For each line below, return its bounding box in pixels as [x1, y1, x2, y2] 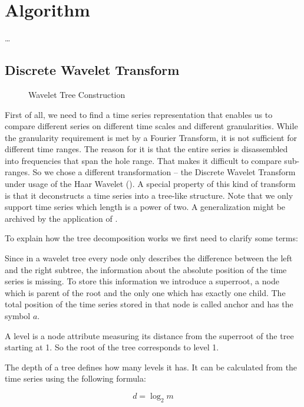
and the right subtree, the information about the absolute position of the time [5, 263, 287, 275]
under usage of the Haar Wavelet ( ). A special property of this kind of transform [5, 178, 296, 190]
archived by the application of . [5, 212, 118, 224]
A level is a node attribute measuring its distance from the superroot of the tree [5, 329, 294, 342]
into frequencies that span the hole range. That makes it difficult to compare [5, 154, 282, 166]
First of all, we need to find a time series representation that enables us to [5, 108, 273, 120]
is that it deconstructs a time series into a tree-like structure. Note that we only [5, 189, 293, 201]
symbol [5, 310, 31, 322]
